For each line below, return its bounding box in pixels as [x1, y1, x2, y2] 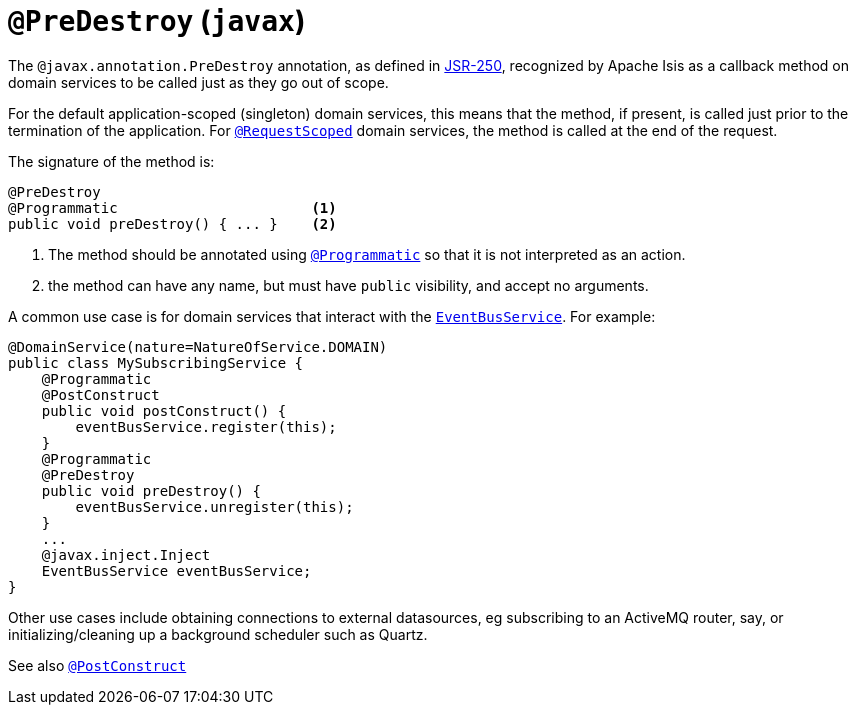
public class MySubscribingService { [8, 354, 304, 371]
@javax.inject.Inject [41, 546, 211, 563]
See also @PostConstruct [8, 656, 187, 674]
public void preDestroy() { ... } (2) [8, 215, 337, 232]
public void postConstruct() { [41, 402, 287, 419]
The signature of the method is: [8, 152, 215, 170]
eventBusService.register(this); [75, 418, 337, 435]
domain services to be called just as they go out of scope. [8, 73, 389, 91]
